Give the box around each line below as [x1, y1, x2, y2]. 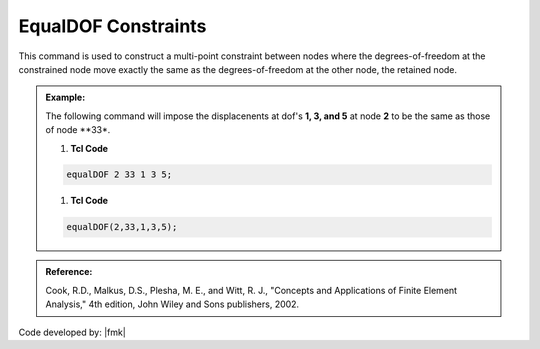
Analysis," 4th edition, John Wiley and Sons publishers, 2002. [45, 298, 300, 310]
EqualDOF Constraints [18, 15, 207, 37]
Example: [45, 91, 86, 104]
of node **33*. [45, 124, 111, 136]
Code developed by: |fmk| [18, 326, 127, 338]
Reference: [45, 266, 93, 278]
